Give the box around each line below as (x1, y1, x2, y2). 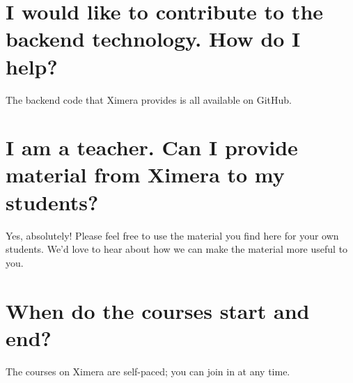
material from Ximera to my (6, 160, 285, 189)
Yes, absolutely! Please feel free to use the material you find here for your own (6, 228, 339, 242)
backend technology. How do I (6, 24, 301, 53)
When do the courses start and (6, 296, 310, 325)
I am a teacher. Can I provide (6, 133, 298, 162)
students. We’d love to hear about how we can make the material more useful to (6, 242, 348, 256)
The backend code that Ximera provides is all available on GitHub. (6, 92, 292, 107)
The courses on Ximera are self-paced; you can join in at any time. (6, 364, 290, 378)
